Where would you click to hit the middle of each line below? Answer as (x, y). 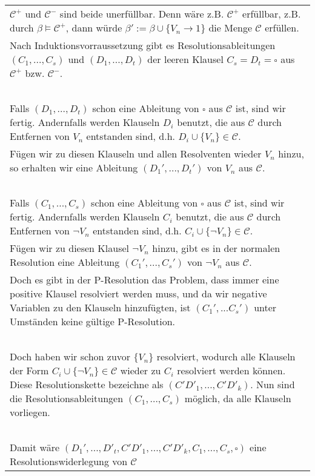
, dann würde (94, 28)
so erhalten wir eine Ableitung (74, 167)
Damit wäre (35, 447)
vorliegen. (30, 412)
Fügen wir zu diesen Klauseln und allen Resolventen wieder (136, 154)
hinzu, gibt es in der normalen (216, 248)
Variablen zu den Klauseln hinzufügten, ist (100, 307)
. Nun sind (273, 384)
